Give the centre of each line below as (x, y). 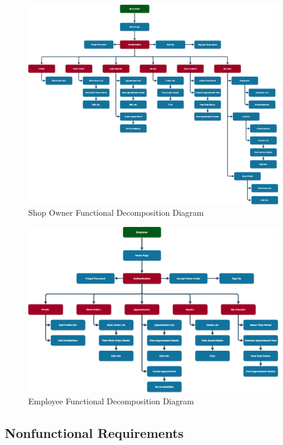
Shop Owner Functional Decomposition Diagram (116, 212)
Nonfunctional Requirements (94, 432)
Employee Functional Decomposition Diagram (111, 400)
